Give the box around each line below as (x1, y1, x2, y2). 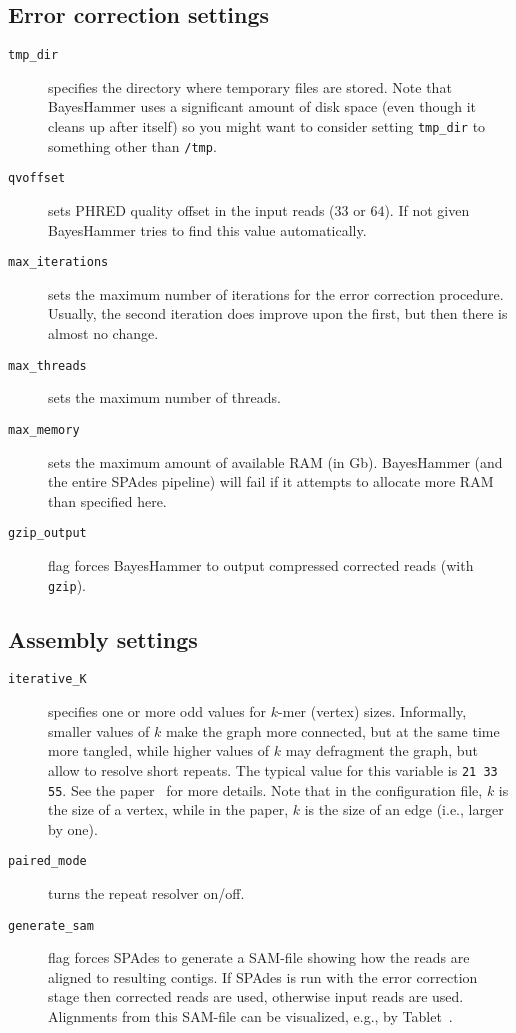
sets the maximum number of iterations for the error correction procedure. (48, 283, 504, 304)
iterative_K (8, 672, 87, 687)
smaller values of (48, 720, 150, 741)
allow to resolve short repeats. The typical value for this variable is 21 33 (48, 759, 498, 780)
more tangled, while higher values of (48, 740, 270, 761)
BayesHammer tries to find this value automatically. (48, 219, 367, 240)
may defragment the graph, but (285, 740, 478, 761)
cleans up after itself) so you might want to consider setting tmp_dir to (48, 116, 486, 137)
